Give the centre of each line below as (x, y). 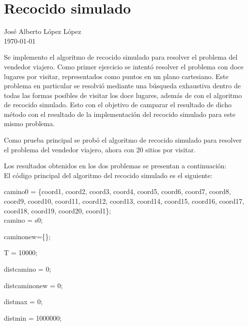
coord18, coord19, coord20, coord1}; (58, 210)
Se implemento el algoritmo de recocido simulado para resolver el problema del (121, 57)
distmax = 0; (23, 302)
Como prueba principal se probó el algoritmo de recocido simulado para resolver (123, 140)
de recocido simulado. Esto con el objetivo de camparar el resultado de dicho (118, 105)
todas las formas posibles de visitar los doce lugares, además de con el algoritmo (123, 95)
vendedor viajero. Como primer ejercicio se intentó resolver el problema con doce (124, 66)
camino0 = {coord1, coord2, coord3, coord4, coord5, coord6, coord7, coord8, (117, 191)
